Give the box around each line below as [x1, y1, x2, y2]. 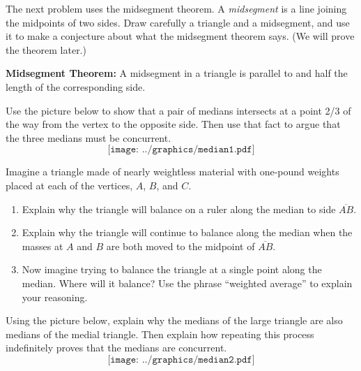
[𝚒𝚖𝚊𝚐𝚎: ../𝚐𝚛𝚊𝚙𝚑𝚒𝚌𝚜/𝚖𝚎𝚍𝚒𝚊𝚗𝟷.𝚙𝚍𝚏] [107, 145, 255, 155]
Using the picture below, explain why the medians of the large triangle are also [6, 313, 343, 328]
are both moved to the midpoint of [106, 238, 255, 253]
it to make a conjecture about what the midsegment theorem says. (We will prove [6, 29, 355, 43]
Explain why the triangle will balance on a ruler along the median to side [22, 201, 336, 216]
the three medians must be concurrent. [6, 130, 171, 145]
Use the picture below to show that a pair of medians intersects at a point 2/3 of [6, 103, 351, 117]
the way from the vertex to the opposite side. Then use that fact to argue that [6, 117, 341, 131]
